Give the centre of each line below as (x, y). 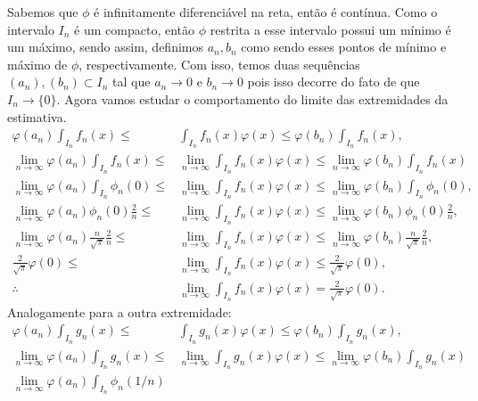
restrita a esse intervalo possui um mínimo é (330, 29)
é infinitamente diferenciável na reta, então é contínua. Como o (266, 12)
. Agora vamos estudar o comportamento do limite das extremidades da (252, 98)
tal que (132, 82)
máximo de (37, 64)
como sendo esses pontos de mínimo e (344, 47)
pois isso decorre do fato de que (334, 82)
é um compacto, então (135, 29)
